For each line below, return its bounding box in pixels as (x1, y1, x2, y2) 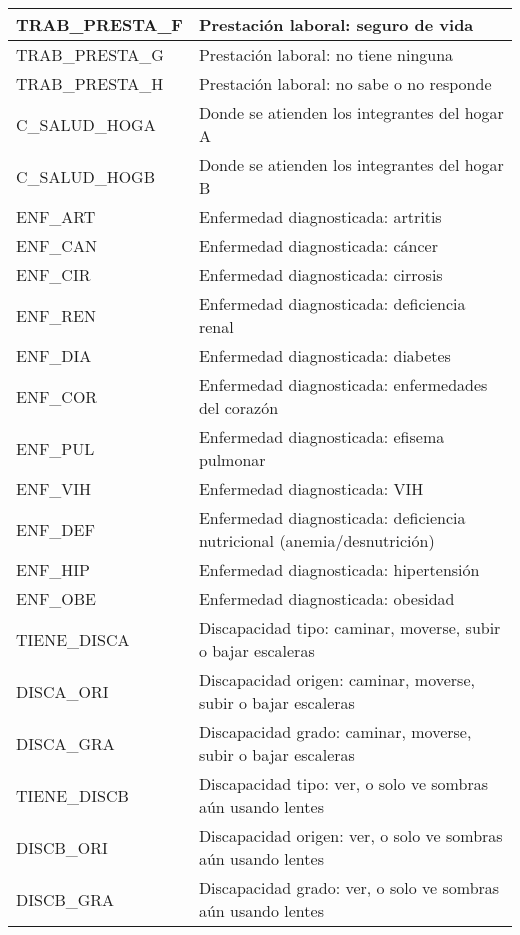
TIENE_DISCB (16, 783, 129, 807)
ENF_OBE (16, 587, 97, 610)
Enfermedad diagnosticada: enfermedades (198, 373, 488, 396)
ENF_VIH (16, 477, 92, 500)
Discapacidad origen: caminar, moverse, (198, 668, 475, 691)
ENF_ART (16, 205, 96, 228)
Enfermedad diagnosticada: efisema (198, 425, 445, 448)
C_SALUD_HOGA (16, 112, 156, 136)
